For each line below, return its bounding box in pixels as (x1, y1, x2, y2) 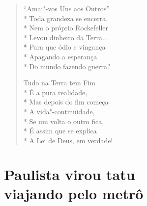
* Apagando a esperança (23, 51, 97, 61)
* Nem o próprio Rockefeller (23, 23, 108, 33)
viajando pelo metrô (4, 183, 144, 203)
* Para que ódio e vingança (23, 42, 106, 52)
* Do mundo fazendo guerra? (23, 61, 111, 71)
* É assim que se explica (23, 126, 97, 136)
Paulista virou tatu (4, 164, 135, 184)
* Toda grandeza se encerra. (23, 13, 108, 23)
